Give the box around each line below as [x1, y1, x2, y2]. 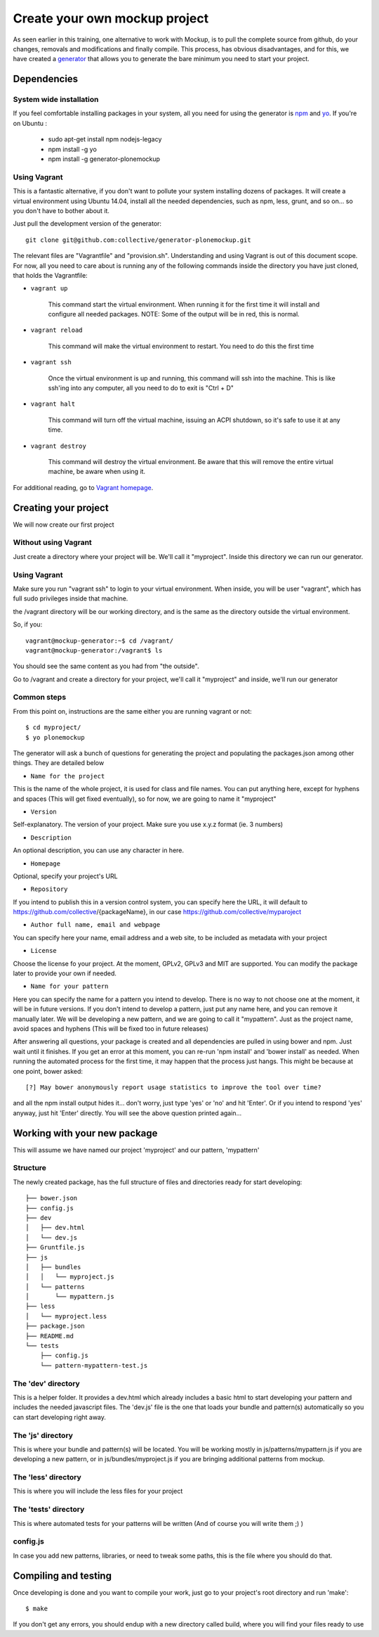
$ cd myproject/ [25, 724, 81, 731]
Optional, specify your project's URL [13, 872, 119, 880]
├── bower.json [25, 1194, 78, 1202]
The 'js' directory [13, 1430, 74, 1440]
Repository [30, 885, 68, 893]
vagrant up [30, 285, 68, 293]
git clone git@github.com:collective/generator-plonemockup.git [25, 236, 252, 244]
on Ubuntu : [13, 119, 47, 127]
